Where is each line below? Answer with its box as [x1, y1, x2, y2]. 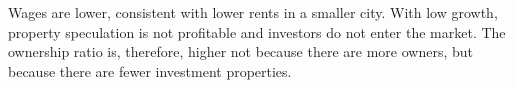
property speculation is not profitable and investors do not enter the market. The [8, 21, 506, 42]
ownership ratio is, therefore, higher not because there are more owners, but [8, 41, 473, 62]
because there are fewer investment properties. [8, 60, 292, 81]
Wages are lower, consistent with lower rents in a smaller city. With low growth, [8, 2, 498, 22]
